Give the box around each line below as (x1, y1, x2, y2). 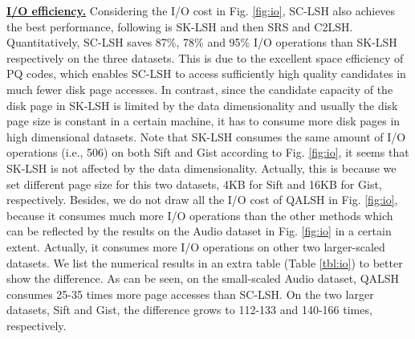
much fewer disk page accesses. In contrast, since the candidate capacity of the (6, 80, 393, 97)
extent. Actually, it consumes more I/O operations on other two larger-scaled (6, 238, 385, 255)
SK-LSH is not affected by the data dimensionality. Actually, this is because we (6, 159, 397, 176)
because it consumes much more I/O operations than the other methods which (6, 206, 393, 223)
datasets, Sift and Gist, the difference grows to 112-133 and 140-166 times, (6, 301, 372, 318)
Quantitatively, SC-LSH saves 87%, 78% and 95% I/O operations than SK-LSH (6, 34, 397, 51)
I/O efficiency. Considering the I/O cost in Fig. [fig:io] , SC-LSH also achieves (6, 2, 396, 18)
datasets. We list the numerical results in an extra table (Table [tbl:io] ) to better (6, 254, 403, 271)
